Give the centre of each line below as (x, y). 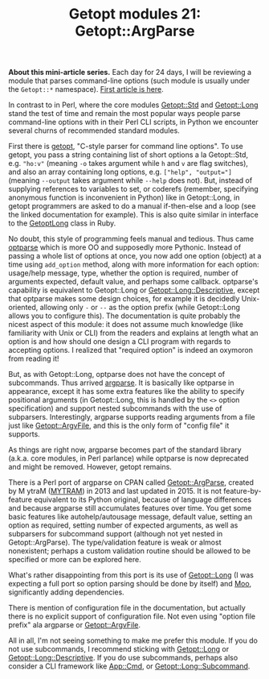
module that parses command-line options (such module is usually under (129, 81)
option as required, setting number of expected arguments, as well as (123, 525)
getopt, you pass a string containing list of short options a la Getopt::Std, (128, 155)
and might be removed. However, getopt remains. (90, 467)
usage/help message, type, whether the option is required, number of (123, 273)
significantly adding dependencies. (66, 592)
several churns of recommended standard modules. (94, 130)
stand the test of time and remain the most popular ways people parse (124, 114)
